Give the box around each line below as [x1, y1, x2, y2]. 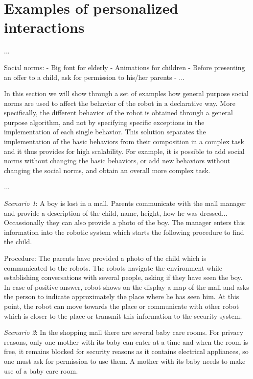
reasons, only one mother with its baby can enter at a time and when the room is [4, 336, 248, 347]
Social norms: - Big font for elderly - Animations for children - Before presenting [4, 62, 245, 72]
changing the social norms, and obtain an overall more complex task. [4, 165, 210, 175]
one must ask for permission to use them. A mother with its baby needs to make [4, 355, 246, 366]
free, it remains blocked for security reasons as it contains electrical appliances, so [4, 346, 249, 356]
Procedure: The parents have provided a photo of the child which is [4, 253, 207, 263]
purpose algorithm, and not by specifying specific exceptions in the [4, 117, 205, 127]
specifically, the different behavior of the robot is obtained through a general [4, 107, 233, 118]
